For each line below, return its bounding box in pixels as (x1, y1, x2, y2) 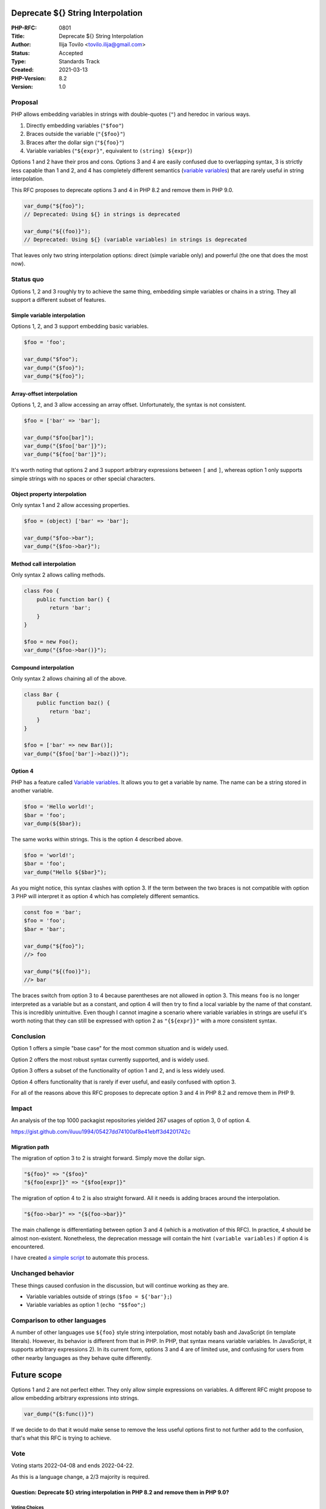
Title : (11, 32, 25, 39)
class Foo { (24, 587, 60, 595)
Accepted (59, 49, 83, 57)
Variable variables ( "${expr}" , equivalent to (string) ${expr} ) (26, 147, 193, 154)
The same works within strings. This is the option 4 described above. (11, 835, 184, 843)
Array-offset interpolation (11, 390, 78, 397)
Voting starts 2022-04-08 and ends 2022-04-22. (11, 1462, 134, 1469)
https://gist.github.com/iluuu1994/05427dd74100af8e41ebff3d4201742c (11, 1128, 191, 1135)
